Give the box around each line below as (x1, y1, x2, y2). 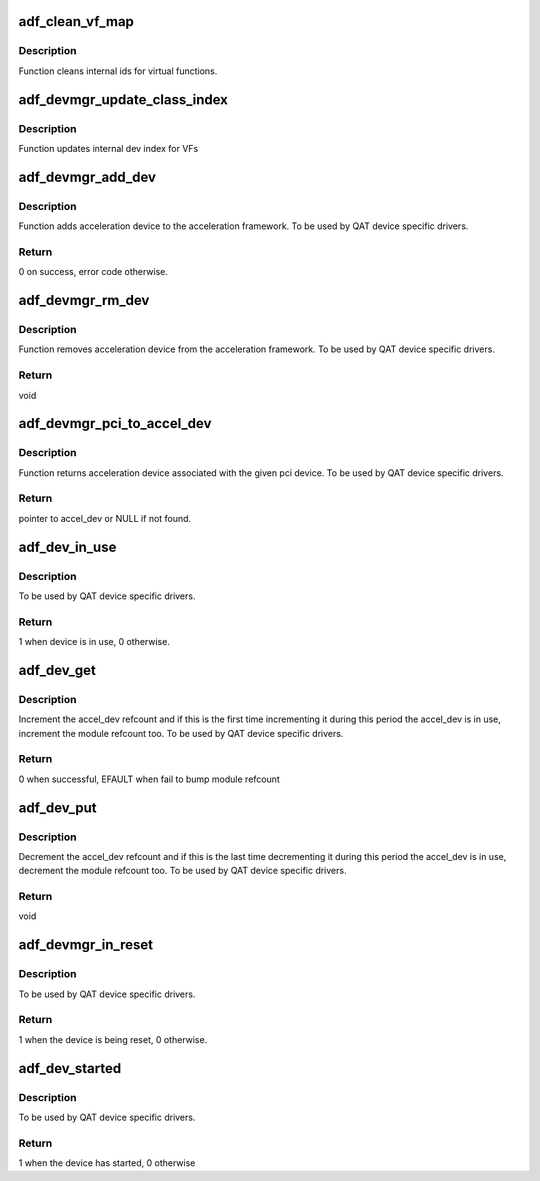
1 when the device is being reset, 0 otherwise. (18, 1033, 208, 1045)
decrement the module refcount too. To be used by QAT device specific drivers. (18, 865, 347, 877)
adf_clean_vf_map (18, 13, 135, 30)
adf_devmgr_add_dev (18, 168, 157, 185)
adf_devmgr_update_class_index (18, 91, 229, 108)
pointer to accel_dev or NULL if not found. (18, 512, 192, 524)
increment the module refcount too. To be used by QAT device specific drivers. (18, 727, 344, 739)
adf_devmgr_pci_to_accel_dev (18, 415, 212, 432)
